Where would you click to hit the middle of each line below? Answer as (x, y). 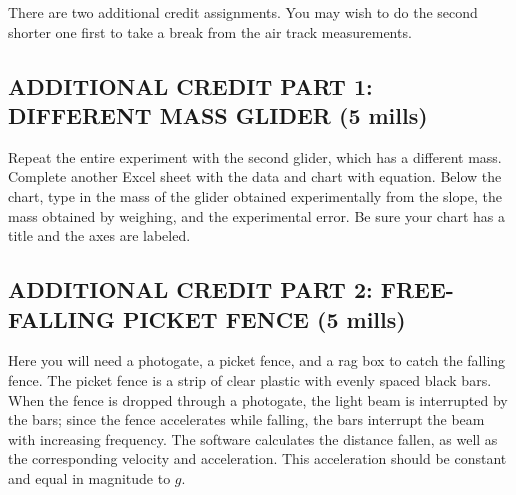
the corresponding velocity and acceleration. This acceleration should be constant (257, 458)
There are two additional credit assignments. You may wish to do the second (243, 12)
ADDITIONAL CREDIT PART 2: (190, 289)
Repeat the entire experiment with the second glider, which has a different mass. (255, 156)
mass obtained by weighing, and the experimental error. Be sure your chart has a (256, 215)
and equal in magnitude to (89, 477)
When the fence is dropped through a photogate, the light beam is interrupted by (258, 399)
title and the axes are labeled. (99, 235)
